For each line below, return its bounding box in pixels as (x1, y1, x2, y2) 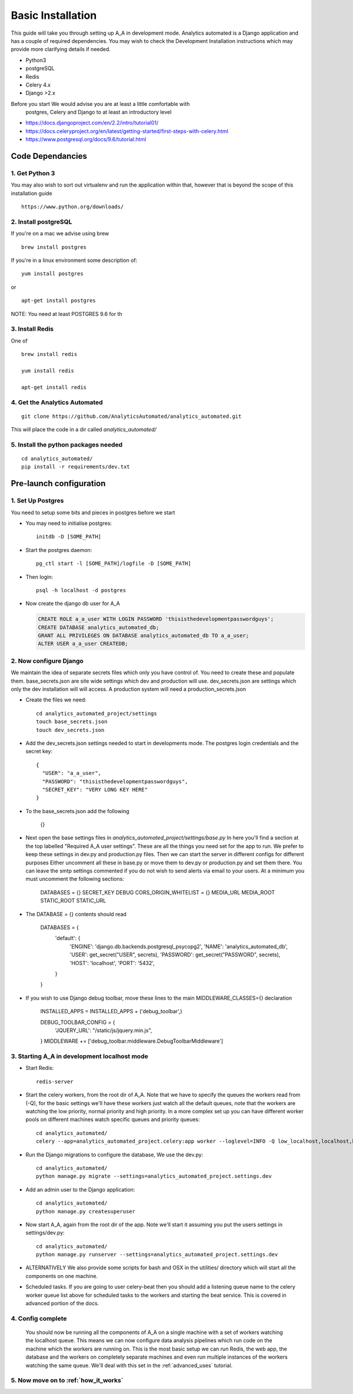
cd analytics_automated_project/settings (36, 710, 157, 717)
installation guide (11, 189, 52, 197)
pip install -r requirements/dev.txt (21, 464, 131, 470)
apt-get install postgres (21, 297, 96, 304)
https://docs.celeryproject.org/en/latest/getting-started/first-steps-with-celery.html (25, 127, 229, 135)
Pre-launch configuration (11, 478, 106, 488)
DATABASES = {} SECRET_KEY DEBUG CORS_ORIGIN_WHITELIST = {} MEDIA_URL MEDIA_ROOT (40, 889, 275, 896)
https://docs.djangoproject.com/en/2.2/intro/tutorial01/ (25, 119, 159, 127)
